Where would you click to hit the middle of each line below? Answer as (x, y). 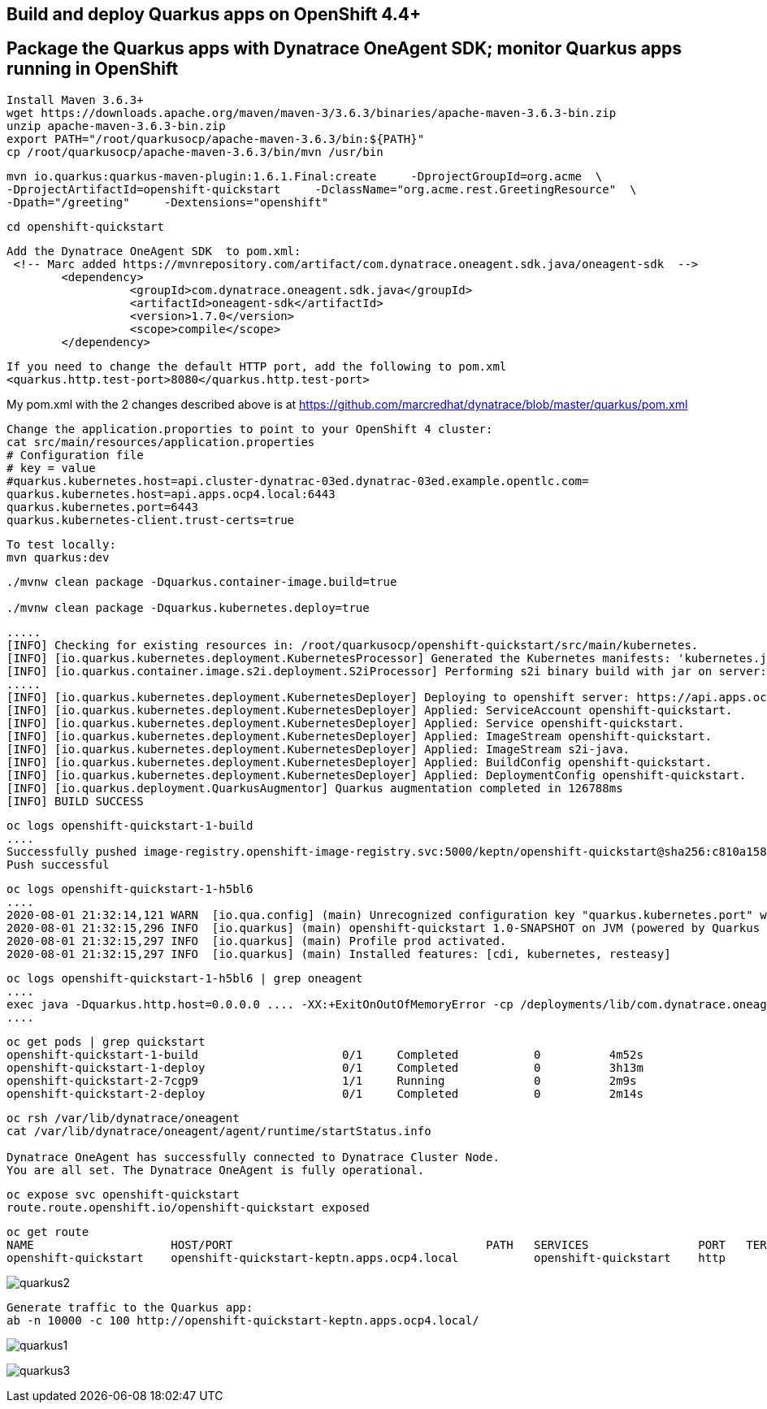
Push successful (58, 864)
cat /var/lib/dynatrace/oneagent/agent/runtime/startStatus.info (219, 1131)
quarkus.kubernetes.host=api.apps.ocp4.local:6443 (171, 494)
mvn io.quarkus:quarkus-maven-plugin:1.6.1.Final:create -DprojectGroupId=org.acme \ (305, 176)
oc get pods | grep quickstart (106, 1041)
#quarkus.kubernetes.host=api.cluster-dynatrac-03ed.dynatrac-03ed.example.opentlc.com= (298, 481)
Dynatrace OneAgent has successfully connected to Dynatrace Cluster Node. (253, 1157)
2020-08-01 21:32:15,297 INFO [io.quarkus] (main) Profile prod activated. (257, 941)
